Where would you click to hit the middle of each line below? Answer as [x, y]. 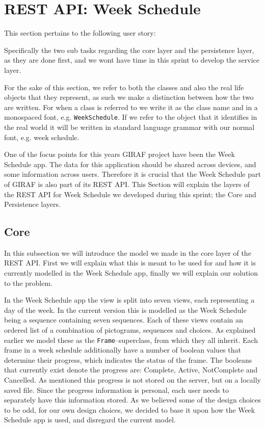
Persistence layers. [32, 204]
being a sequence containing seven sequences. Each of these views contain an [124, 320]
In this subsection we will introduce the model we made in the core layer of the [128, 252]
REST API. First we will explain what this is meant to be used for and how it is [130, 263]
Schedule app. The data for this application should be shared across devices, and [130, 164]
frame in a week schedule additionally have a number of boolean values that [123, 350]
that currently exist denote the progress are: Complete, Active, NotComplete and [131, 370]
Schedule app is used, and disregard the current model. [90, 420]
